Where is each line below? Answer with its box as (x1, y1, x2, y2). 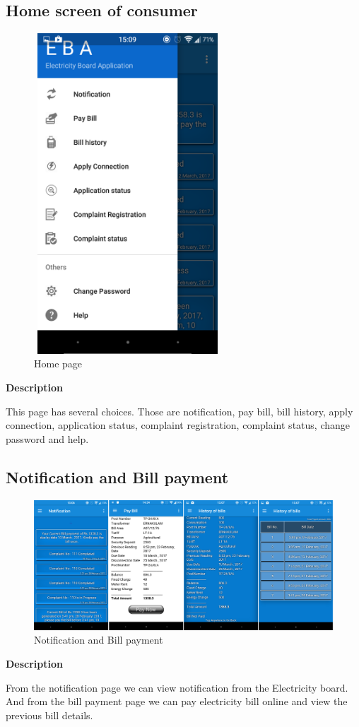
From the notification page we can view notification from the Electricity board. (6, 680, 348, 695)
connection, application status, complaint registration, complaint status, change (6, 418, 350, 432)
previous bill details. (6, 707, 93, 722)
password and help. (6, 431, 89, 446)
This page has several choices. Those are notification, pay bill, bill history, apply (6, 403, 353, 418)
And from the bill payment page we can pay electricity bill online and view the (6, 694, 348, 709)
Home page (34, 356, 83, 371)
